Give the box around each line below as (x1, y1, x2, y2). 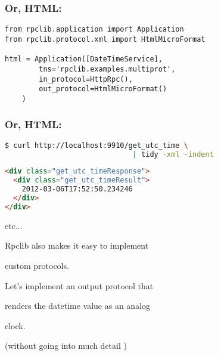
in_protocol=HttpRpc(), (39, 75, 133, 83)
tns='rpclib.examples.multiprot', (39, 64, 176, 73)
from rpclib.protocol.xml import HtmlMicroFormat (5, 35, 205, 44)
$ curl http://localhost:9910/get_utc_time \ (5, 141, 188, 150)
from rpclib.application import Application (5, 25, 184, 34)
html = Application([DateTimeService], (5, 55, 163, 64)
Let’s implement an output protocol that (5, 279, 154, 292)
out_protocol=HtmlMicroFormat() (39, 85, 167, 94)
